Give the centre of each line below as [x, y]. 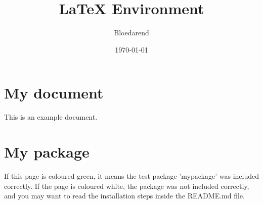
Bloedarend [131, 33]
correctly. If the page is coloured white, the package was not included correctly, [127, 186]
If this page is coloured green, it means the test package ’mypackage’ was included [132, 175]
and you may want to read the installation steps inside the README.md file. [124, 196]
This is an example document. [51, 117]
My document [54, 93]
